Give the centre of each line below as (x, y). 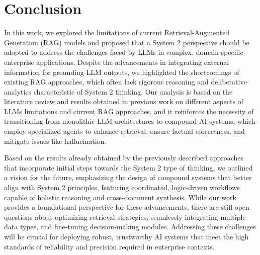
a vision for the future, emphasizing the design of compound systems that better (128, 177)
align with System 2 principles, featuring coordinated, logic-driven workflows (122, 187)
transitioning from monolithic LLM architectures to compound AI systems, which (130, 121)
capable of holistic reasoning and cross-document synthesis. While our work (120, 197)
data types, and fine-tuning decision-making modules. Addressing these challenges (130, 227)
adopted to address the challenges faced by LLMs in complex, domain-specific (124, 52)
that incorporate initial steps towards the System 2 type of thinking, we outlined (128, 167)
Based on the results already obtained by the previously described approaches (124, 158)
